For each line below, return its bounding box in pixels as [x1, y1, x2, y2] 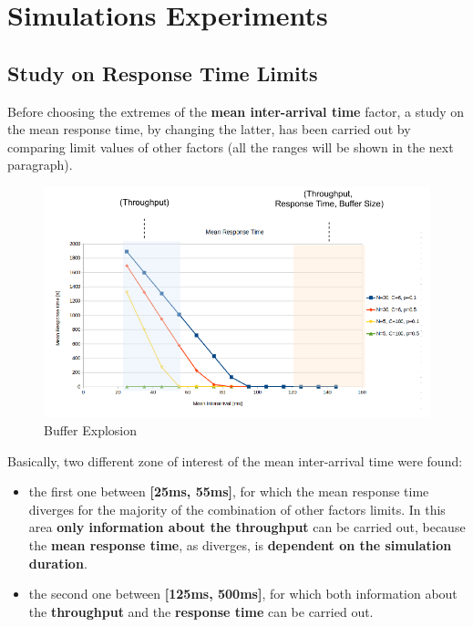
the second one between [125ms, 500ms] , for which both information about [28, 584, 458, 603]
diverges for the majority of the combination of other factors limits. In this [28, 499, 446, 518]
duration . [28, 553, 87, 572]
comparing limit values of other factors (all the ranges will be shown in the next [7, 137, 454, 156]
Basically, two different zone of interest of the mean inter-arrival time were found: [7, 451, 463, 470]
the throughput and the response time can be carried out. [28, 601, 374, 621]
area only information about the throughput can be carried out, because [28, 517, 466, 537]
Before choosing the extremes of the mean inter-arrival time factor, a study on [7, 101, 465, 120]
